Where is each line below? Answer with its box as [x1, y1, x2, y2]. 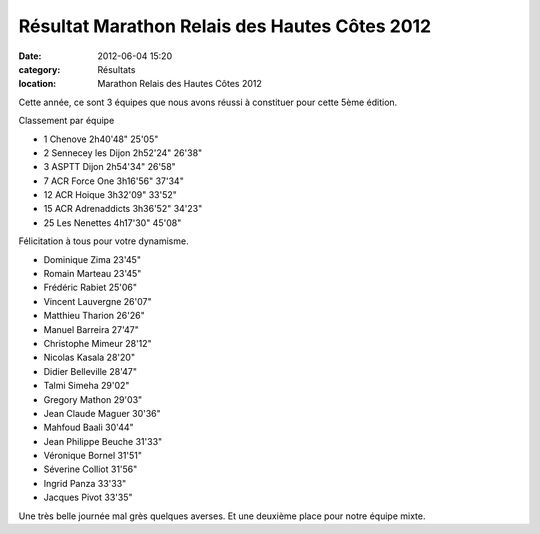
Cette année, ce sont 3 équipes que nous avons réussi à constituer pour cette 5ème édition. [18, 96, 398, 108]
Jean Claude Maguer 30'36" [43, 407, 162, 419]
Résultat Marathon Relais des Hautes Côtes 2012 [18, 15, 432, 37]
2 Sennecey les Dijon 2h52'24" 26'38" [43, 146, 203, 159]
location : [18, 78, 57, 90]
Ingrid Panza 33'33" [43, 477, 127, 489]
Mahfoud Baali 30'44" [43, 421, 134, 434]
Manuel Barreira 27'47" [43, 323, 139, 335]
